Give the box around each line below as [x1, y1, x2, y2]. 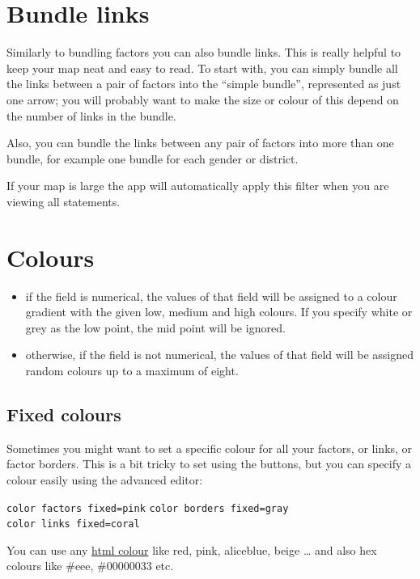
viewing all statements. [6, 192, 121, 209]
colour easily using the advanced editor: [6, 471, 203, 488]
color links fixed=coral [6, 518, 140, 530]
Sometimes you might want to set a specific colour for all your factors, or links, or [6, 439, 413, 456]
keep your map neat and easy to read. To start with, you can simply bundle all [6, 59, 398, 76]
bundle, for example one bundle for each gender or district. [6, 150, 299, 167]
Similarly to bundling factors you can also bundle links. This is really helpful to [6, 44, 401, 61]
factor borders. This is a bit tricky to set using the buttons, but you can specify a [6, 455, 412, 472]
